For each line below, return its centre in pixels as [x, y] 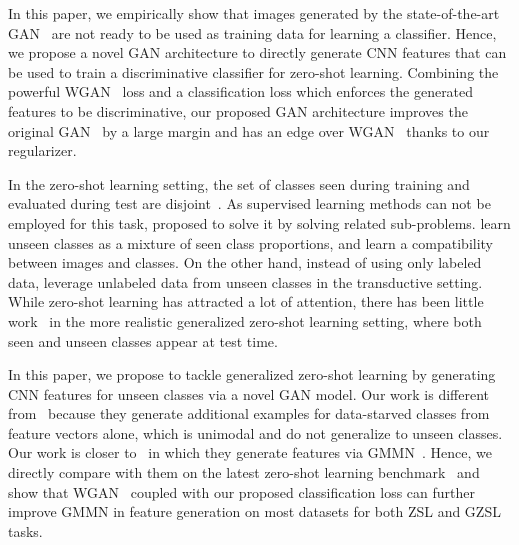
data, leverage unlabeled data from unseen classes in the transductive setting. [245, 281]
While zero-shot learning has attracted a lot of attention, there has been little [246, 301]
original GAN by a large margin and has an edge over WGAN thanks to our [249, 130]
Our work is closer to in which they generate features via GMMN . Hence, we [250, 452]
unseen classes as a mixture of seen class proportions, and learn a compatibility [251, 242]
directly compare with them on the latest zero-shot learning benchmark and [244, 472]
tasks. [25, 530]
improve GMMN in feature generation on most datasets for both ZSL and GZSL [254, 511]
